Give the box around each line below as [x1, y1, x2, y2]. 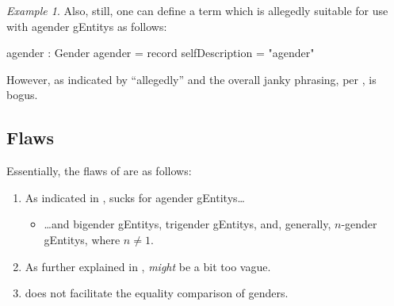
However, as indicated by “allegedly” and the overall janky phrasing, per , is [6, 71, 377, 87]
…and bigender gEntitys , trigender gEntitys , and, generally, [44, 216, 331, 232]
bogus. [6, 86, 38, 103]
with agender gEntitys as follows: [6, 17, 167, 34]
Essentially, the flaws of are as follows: [6, 163, 192, 179]
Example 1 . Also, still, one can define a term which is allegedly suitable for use [6, 2, 388, 18]
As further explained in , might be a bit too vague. [25, 258, 271, 274]
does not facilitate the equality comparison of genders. [25, 285, 289, 301]
